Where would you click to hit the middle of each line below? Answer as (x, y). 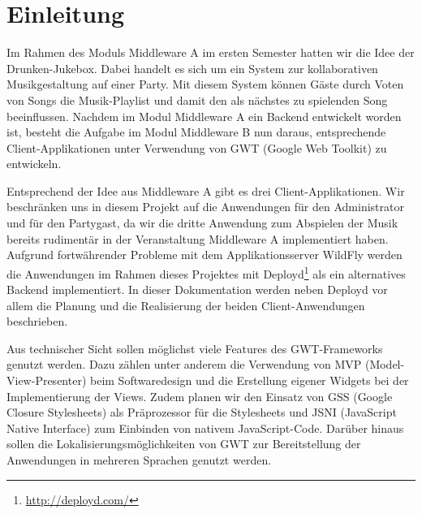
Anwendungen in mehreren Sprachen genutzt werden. (139, 460)
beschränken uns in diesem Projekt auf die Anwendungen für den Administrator (205, 207)
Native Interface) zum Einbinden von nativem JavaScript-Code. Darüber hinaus (205, 428)
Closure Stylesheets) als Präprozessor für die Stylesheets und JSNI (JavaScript (202, 412)
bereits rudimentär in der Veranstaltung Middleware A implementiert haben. (198, 238)
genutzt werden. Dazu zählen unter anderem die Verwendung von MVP (184, 364)
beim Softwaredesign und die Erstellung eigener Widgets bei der (249, 380)
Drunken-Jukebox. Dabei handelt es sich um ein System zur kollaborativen (192, 68)
